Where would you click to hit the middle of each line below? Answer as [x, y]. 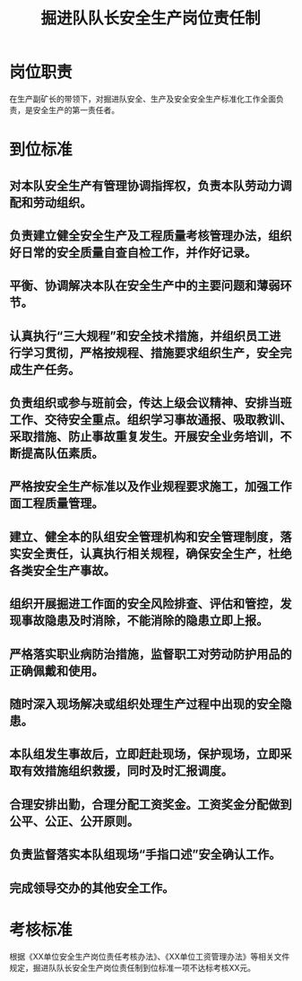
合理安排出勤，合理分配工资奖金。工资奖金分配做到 [151, 804]
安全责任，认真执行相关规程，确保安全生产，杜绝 [156, 553]
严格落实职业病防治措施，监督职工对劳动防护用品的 [151, 654]
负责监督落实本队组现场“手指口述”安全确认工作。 [145, 855]
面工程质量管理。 [56, 504]
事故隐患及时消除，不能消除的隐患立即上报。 [145, 621]
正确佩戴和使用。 [56, 671]
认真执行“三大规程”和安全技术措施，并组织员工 [139, 336]
